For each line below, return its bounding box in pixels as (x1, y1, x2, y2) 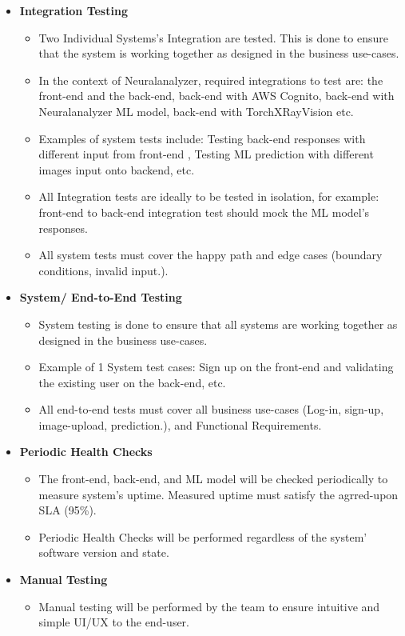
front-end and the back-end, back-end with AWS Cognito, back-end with (38, 87, 395, 104)
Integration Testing (19, 2, 128, 18)
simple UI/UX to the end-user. (38, 614, 189, 630)
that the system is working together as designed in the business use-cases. (38, 45, 399, 62)
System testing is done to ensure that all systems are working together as (38, 315, 398, 332)
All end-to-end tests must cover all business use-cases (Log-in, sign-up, (38, 401, 384, 418)
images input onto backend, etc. (38, 161, 195, 178)
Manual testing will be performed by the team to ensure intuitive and (38, 598, 380, 614)
